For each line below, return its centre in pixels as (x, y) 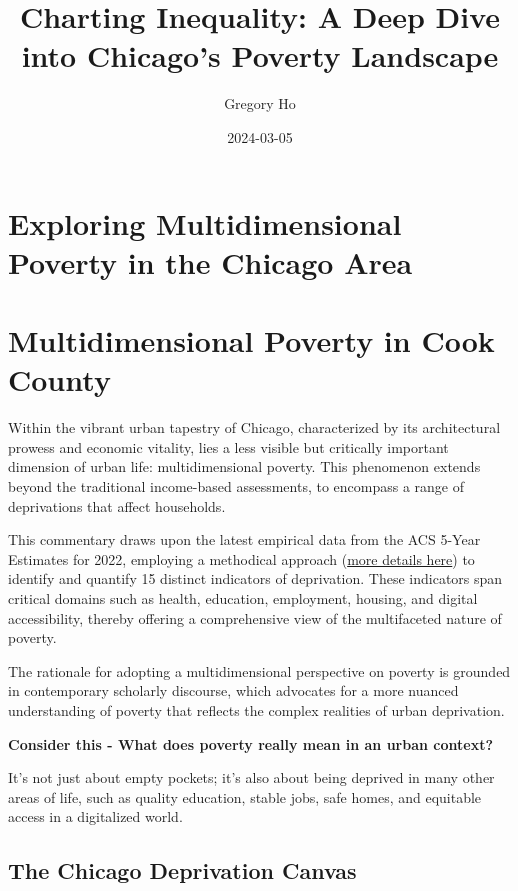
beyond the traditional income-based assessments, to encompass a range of (236, 485)
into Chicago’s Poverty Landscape (260, 55)
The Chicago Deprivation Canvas (182, 870)
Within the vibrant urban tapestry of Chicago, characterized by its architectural (254, 427)
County (59, 379)
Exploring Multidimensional (205, 222)
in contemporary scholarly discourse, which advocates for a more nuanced (233, 690)
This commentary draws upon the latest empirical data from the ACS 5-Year (244, 539)
